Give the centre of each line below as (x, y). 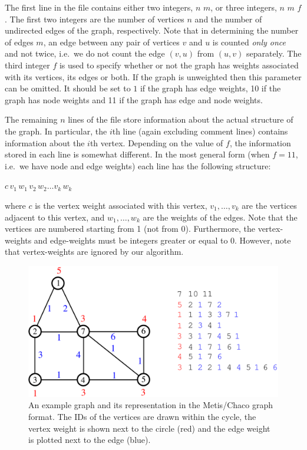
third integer (27, 65)
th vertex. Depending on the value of (156, 142)
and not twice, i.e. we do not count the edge (85, 53)
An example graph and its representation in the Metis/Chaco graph (151, 405)
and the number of (228, 19)
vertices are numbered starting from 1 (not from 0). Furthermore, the (130, 229)
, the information (260, 142)
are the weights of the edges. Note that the (220, 217)
